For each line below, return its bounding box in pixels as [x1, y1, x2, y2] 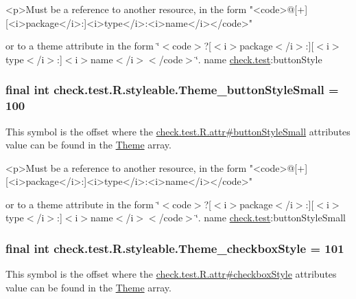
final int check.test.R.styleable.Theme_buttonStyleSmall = [5, 81, 339, 98]
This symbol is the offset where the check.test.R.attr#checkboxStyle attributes [5, 267, 337, 281]
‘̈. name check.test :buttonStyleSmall [195, 210, 346, 225]
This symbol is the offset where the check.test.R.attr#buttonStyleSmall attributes [5, 124, 351, 138]
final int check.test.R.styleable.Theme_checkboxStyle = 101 [5, 240, 344, 256]
